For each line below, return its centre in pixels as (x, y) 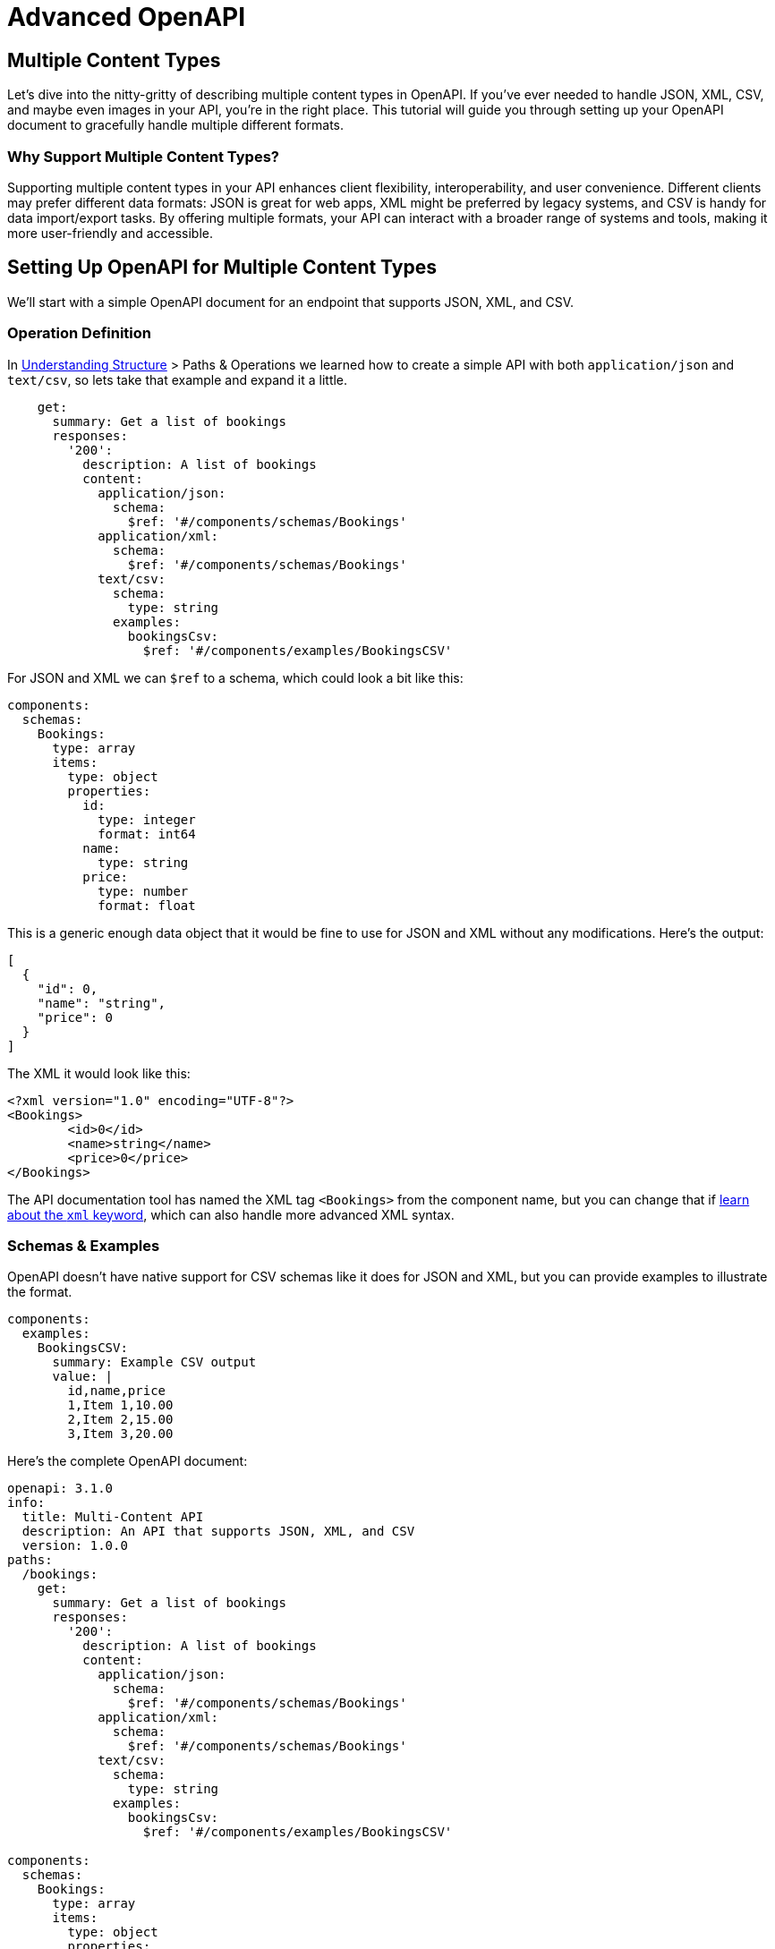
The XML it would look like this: (99, 1073)
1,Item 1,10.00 (120, 1405)
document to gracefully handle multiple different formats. (176, 125)
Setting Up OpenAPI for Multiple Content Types (222, 268)
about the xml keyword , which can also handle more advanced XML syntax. (231, 1214)
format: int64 (147, 834)
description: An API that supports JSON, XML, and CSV (218, 1532)
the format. (40, 1292)
